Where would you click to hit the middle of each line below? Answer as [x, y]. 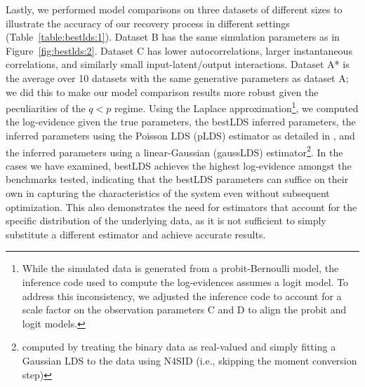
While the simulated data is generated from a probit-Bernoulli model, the [180, 268]
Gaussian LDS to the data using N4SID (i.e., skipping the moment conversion [190, 360]
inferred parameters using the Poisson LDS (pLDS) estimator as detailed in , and [180, 135]
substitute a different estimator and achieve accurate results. [136, 234]
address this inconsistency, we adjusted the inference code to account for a [182, 296]
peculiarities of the [46, 108]
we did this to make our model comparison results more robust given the [162, 91]
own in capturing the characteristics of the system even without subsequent [168, 193]
